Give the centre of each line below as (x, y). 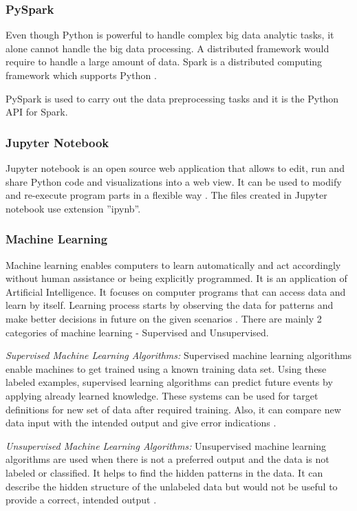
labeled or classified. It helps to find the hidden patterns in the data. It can (164, 472)
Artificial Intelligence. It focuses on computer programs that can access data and (176, 291)
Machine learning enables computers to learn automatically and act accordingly (173, 264)
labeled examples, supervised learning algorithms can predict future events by (169, 382)
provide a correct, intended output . (81, 500)
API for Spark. (37, 112)
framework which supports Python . (81, 75)
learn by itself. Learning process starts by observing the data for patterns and (170, 305)
